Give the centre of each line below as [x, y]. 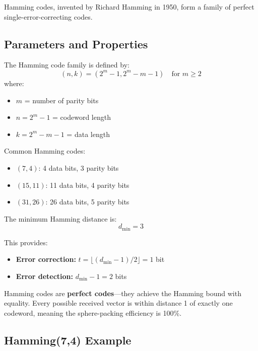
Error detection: [45, 276]
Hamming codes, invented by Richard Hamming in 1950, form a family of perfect [129, 7]
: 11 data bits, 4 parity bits [87, 185]
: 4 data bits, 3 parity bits [79, 167]
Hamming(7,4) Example [68, 340]
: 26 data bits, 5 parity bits [87, 202]
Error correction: [46, 259]
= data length [88, 134]
